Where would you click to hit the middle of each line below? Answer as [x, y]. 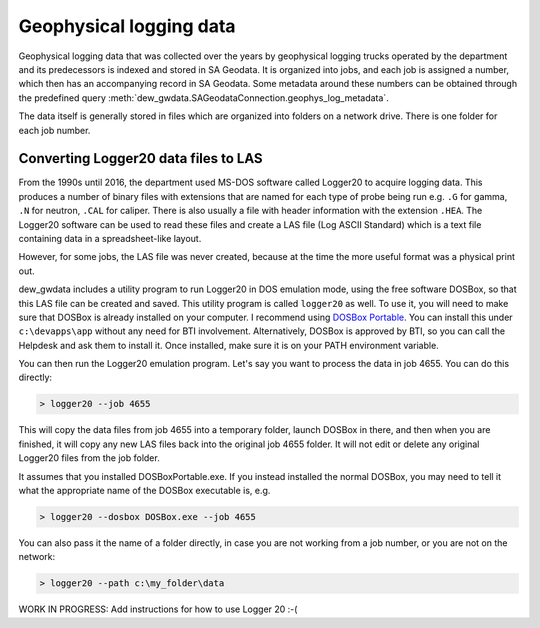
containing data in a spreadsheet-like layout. [110, 238]
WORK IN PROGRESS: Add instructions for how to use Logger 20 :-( [158, 609]
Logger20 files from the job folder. [89, 458]
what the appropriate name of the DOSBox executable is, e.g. [144, 491]
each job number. [54, 130]
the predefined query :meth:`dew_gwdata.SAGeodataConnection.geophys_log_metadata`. [203, 97]
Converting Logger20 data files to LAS [141, 158]
